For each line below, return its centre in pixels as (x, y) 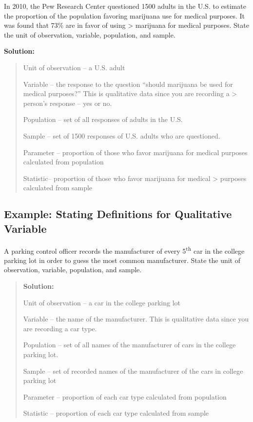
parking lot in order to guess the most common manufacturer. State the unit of (122, 260)
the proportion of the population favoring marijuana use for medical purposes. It (125, 15)
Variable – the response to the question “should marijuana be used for (128, 84)
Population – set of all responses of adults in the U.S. (103, 119)
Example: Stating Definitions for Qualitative (118, 214)
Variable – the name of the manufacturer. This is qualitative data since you (136, 319)
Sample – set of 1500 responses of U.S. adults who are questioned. (122, 135)
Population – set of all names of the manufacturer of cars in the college (129, 345)
